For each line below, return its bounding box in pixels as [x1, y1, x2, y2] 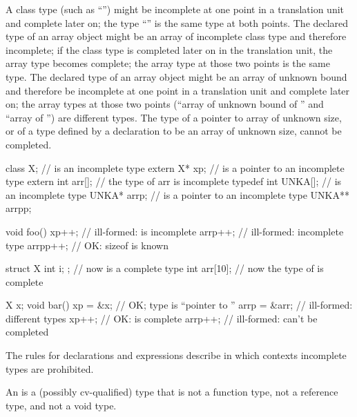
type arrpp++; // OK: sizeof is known [6, 237, 168, 252]
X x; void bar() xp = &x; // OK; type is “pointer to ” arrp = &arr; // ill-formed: [6, 298, 353, 312]
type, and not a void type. [6, 398, 117, 412]
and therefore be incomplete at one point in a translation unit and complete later [6, 83, 350, 97]
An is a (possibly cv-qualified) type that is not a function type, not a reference [6, 385, 338, 399]
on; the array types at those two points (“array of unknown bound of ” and [6, 97, 324, 111]
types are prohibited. [6, 361, 94, 376]
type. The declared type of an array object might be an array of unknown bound [6, 69, 347, 84]
